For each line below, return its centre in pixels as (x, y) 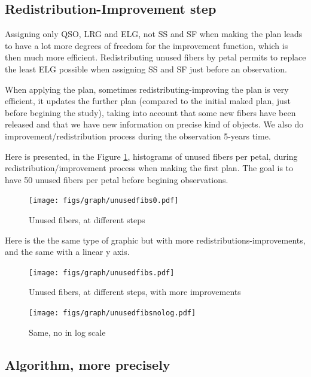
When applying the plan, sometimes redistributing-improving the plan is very (147, 89)
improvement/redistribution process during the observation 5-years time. (138, 136)
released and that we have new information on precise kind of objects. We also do (154, 124)
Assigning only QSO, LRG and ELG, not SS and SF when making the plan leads (154, 34)
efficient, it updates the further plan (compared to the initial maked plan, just (148, 101)
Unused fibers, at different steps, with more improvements (135, 292)
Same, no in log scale (67, 332)
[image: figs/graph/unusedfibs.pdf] (102, 273)
